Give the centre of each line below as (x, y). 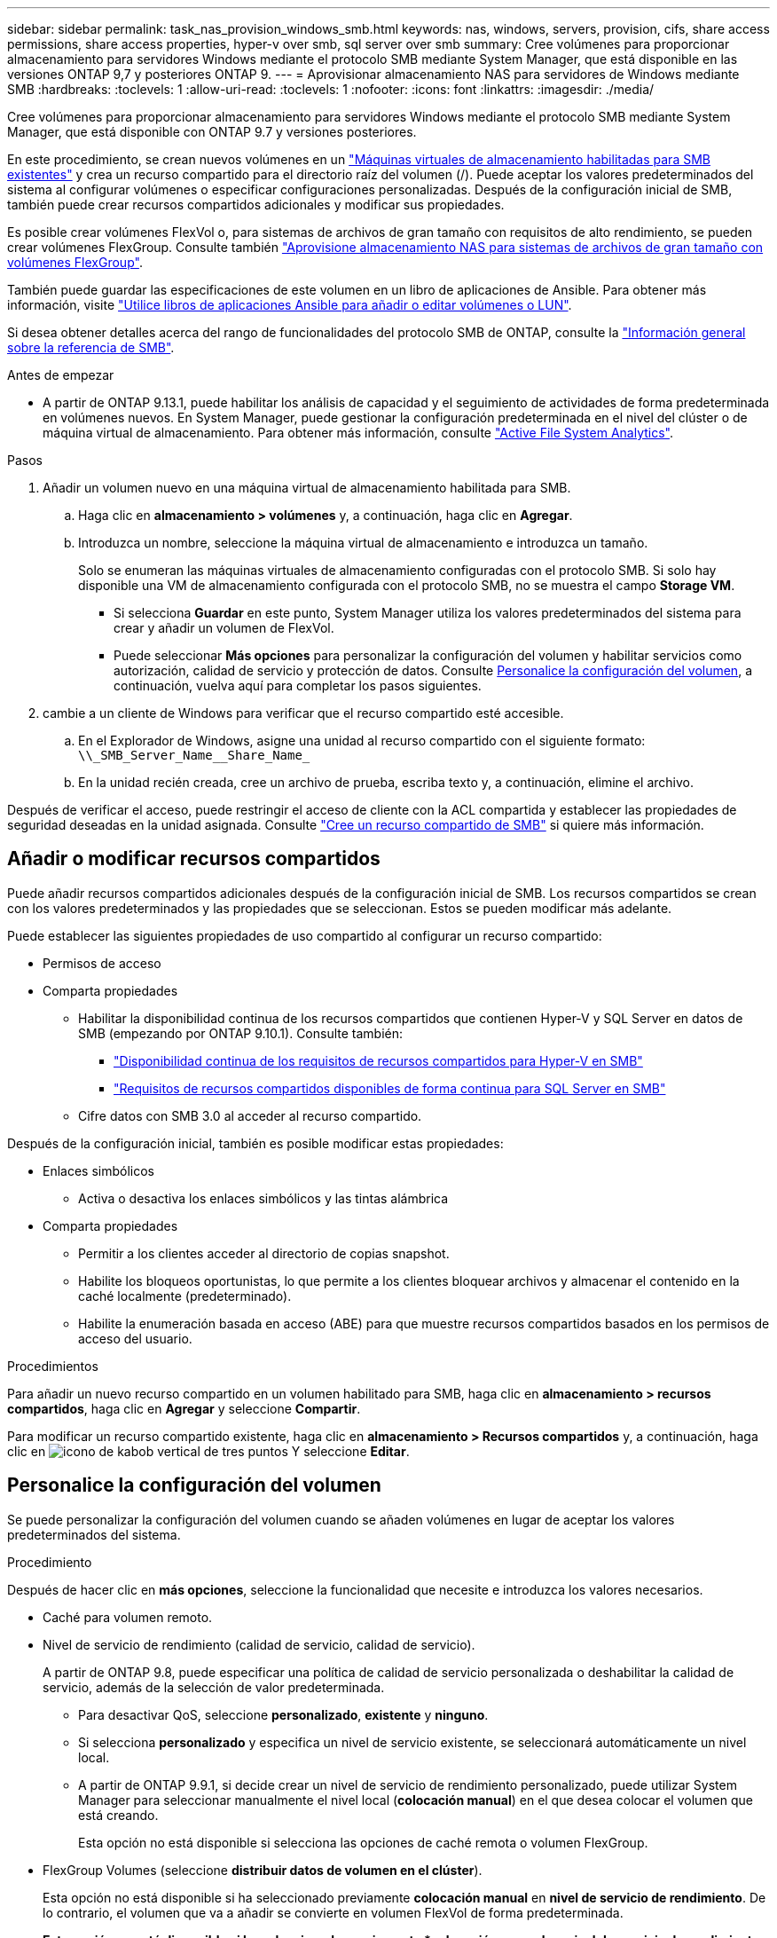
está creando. (118, 1815)
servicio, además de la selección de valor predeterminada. (214, 1687)
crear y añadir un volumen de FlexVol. (224, 628)
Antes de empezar (61, 375)
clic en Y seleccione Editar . (208, 1451)
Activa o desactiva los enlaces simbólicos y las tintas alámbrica (263, 1198)
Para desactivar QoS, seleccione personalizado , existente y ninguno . (283, 1714)
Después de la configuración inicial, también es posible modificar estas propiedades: (255, 1143)
